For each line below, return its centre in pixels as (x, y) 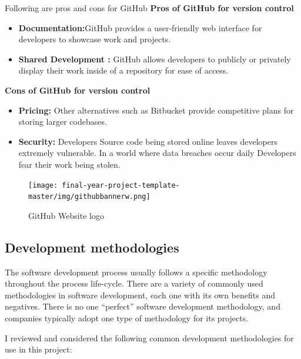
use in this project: (39, 349)
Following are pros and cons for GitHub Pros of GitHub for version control (149, 8)
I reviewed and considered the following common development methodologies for (149, 338)
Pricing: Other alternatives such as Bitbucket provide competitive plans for (156, 110)
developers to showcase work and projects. (95, 39)
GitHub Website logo (66, 215)
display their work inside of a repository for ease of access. (123, 70)
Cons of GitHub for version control (78, 90)
